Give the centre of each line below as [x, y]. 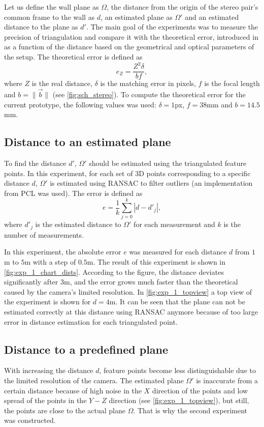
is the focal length [232, 83]
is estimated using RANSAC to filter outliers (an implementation [151, 183]
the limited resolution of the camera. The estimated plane [94, 380]
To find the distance [35, 163]
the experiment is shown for [47, 302]
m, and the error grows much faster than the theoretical [151, 282]
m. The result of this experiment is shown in [156, 262]
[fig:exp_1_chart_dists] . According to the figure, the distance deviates [114, 272]
